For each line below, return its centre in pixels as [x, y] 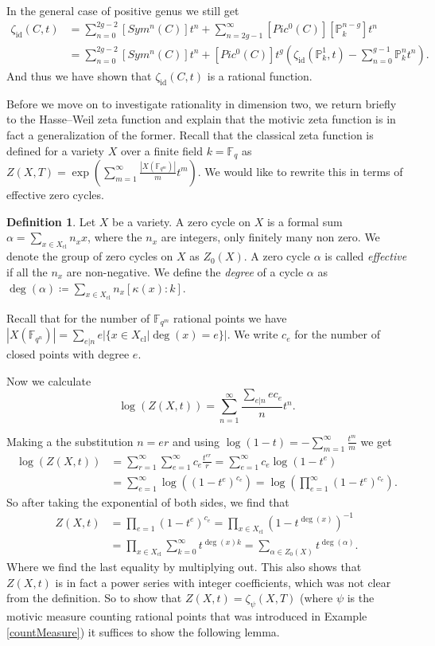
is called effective [366, 256]
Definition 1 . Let [51, 221]
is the [361, 598]
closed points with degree [68, 354]
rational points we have [230, 317]
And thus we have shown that [79, 75]
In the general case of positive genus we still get [123, 10]
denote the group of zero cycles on [90, 256]
